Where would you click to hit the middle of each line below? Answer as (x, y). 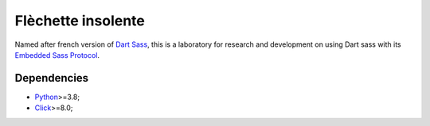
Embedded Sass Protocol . (57, 55)
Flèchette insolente (80, 21)
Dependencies (52, 78)
